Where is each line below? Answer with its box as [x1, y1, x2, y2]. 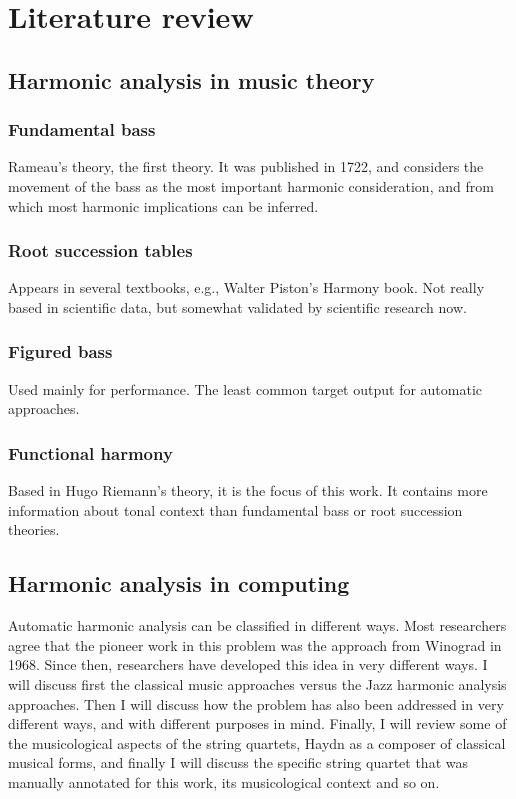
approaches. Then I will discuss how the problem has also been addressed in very [8, 693, 504, 714]
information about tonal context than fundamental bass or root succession [8, 499, 463, 520]
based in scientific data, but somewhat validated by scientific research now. [8, 296, 467, 317]
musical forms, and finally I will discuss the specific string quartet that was [8, 752, 468, 773]
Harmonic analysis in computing [8, 568, 350, 599]
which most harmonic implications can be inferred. [8, 195, 319, 216]
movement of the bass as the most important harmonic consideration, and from [8, 175, 494, 196]
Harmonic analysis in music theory [8, 64, 375, 95]
